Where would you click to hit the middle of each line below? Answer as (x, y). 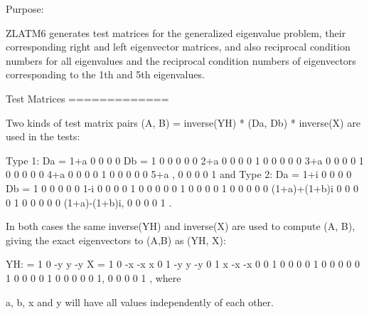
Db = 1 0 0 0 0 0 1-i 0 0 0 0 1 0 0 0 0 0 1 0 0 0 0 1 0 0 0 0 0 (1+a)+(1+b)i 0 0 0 (182, 188)
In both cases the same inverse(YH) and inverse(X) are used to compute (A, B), (181, 226)
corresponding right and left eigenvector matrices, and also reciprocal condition (178, 47)
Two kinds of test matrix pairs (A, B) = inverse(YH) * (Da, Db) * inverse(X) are (183, 122)
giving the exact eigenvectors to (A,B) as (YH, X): (116, 240)
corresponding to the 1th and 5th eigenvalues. (105, 74)
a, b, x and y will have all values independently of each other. (140, 302)
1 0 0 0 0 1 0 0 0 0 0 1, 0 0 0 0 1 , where (93, 277)
